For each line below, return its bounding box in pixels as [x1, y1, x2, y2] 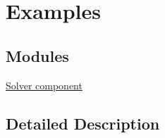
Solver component [6, 77, 82, 92]
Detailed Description [6, 112, 160, 134]
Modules [6, 44, 69, 66]
